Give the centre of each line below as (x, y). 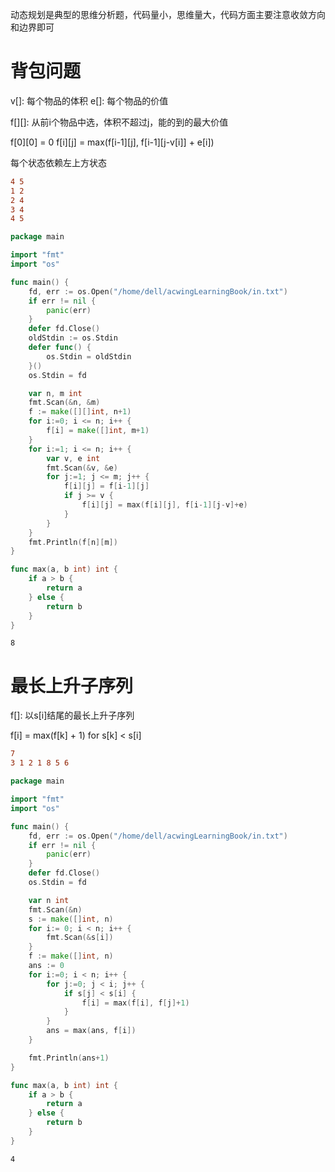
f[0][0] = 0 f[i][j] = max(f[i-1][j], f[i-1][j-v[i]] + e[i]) (112, 142)
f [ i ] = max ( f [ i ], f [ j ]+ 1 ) (135, 1003)
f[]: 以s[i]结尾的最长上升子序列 (72, 715)
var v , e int (73, 458)
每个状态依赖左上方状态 (58, 162)
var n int (49, 900)
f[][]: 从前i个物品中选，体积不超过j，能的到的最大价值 (119, 122)
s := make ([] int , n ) (71, 919)
